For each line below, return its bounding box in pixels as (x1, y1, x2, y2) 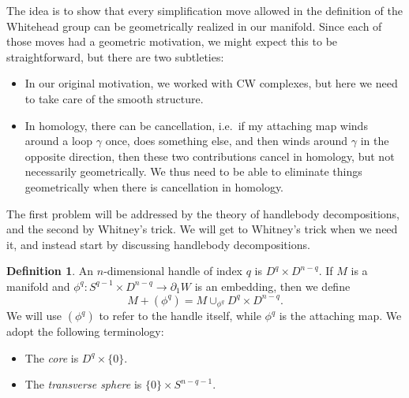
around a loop (24, 132, 93, 149)
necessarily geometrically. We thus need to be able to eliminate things (24, 163, 362, 180)
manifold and (6, 277, 70, 294)
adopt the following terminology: (6, 323, 164, 340)
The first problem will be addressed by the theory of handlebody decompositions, (6, 205, 400, 221)
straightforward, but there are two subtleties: (6, 48, 224, 65)
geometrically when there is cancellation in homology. (24, 178, 284, 195)
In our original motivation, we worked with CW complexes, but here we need (24, 75, 398, 91)
